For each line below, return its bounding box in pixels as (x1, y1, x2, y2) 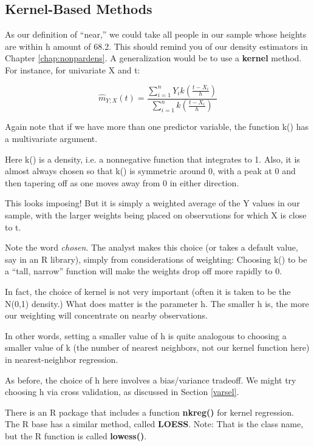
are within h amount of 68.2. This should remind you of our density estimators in (5, 39, 308, 52)
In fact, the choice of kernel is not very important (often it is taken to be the (5, 285, 291, 297)
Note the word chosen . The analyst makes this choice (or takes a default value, (5, 241, 298, 254)
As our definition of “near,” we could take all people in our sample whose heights (5, 28, 307, 41)
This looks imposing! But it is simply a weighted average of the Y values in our (5, 197, 300, 209)
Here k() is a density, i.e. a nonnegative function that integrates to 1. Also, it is (5, 152, 300, 165)
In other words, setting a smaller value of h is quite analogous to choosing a (5, 329, 287, 342)
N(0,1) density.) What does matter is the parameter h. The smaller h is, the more (5, 297, 309, 309)
